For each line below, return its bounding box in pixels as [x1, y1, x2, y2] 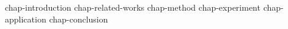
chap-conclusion [49, 12, 108, 25]
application [5, 12, 46, 25]
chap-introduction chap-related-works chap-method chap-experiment [5, 1, 260, 13]
